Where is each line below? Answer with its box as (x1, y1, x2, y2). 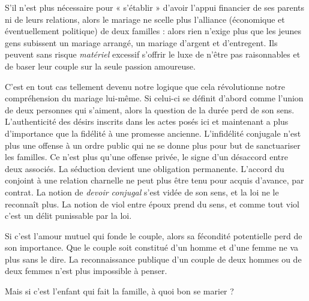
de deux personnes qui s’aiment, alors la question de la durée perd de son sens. (5, 103, 295, 116)
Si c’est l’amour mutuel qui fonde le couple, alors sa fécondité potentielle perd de (5, 229, 302, 242)
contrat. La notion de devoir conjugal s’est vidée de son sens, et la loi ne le (5, 185, 279, 198)
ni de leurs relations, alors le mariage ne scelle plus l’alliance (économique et (5, 13, 285, 25)
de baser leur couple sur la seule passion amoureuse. (5, 59, 196, 72)
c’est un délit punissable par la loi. (5, 209, 132, 222)
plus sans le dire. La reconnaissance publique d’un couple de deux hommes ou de (5, 252, 302, 265)
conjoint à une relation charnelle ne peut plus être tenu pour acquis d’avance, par (5, 174, 304, 186)
